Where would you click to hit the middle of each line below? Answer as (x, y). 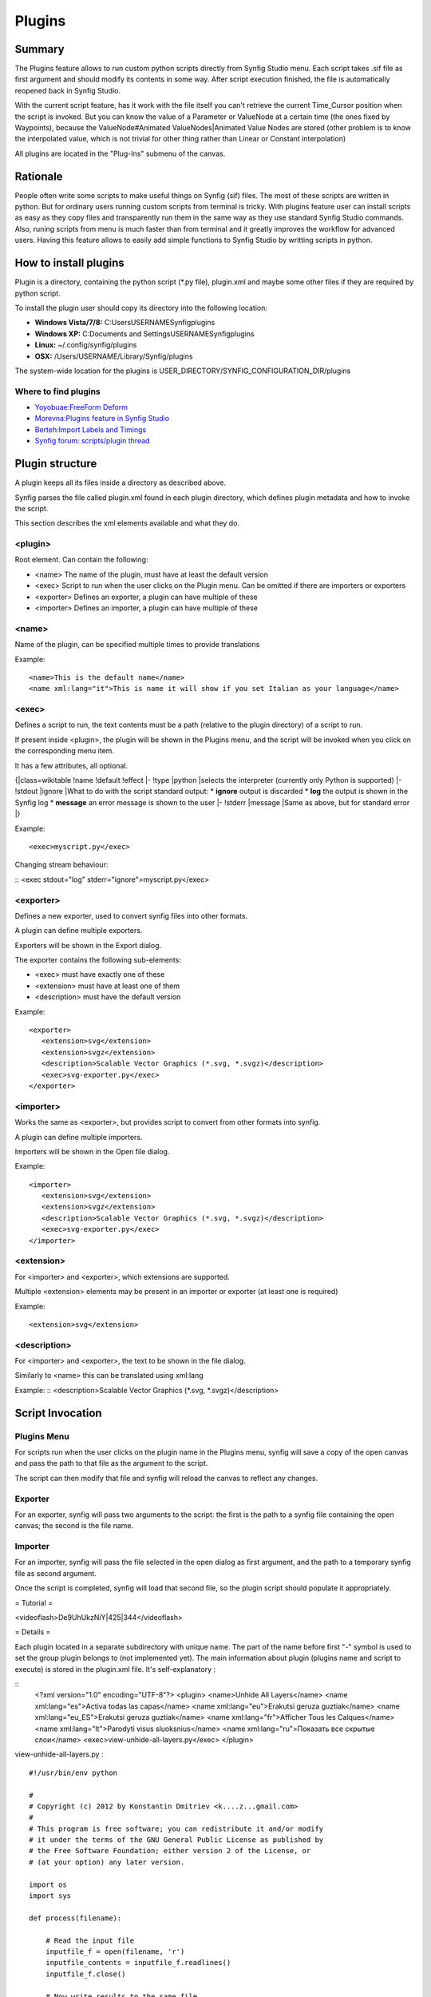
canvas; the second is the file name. (74, 1526)
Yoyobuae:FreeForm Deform (81, 407)
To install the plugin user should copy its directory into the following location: (141, 308)
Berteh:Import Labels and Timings (91, 429)
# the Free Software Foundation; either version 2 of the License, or (170, 1851)
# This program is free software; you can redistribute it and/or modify (176, 1828)
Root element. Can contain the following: (81, 560)
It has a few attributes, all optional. (71, 765)
